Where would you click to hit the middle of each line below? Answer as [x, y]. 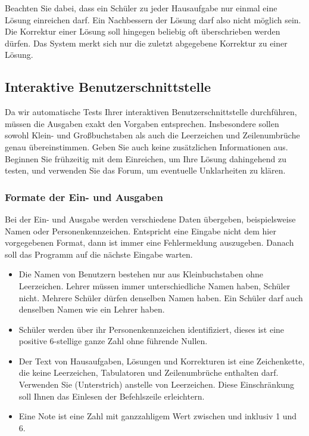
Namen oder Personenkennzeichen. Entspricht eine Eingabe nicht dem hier [141, 231]
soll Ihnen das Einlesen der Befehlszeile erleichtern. [112, 396]
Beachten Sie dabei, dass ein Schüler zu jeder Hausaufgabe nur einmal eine [141, 8]
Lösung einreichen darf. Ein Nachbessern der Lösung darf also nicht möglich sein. [153, 19]
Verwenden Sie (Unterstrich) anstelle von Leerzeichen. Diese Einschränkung [157, 384]
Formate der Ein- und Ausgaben [84, 197]
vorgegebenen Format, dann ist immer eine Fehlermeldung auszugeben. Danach [149, 242]
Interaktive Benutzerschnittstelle [108, 87]
